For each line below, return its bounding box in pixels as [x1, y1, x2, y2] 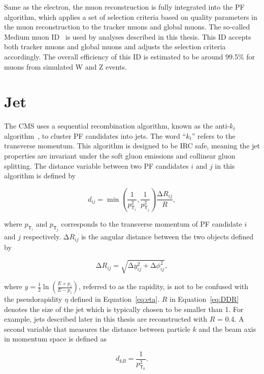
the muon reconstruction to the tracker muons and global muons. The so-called [4, 21, 250, 32]
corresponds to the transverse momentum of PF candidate [61, 218, 242, 229]
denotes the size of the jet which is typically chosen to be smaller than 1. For [4, 303, 244, 314]
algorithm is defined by [4, 170, 76, 181]
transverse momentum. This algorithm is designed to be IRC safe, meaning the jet [4, 140, 260, 151]
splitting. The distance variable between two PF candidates [4, 160, 189, 171]
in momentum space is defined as [4, 333, 107, 344]
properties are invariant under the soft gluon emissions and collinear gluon [4, 150, 236, 161]
